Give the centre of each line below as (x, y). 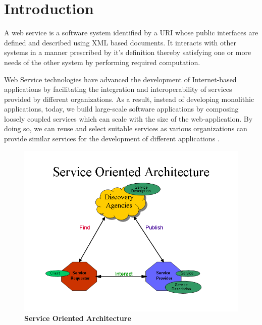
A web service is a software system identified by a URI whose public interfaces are (131, 33)
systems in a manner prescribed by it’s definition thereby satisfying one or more (128, 52)
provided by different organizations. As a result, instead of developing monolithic (129, 99)
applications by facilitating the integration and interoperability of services (118, 89)
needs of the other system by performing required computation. (102, 62)
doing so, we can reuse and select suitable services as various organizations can (126, 128)
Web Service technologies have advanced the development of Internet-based (120, 79)
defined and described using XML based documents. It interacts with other (120, 42)
